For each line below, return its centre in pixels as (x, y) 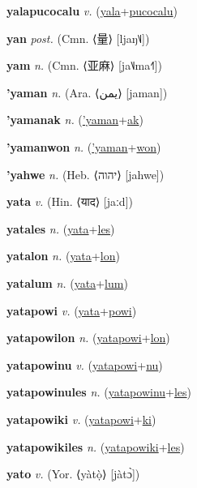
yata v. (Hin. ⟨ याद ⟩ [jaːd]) (70, 201)
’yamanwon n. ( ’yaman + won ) (84, 146)
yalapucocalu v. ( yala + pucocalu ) (92, 11)
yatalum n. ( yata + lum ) (67, 283)
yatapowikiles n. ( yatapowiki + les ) (96, 446)
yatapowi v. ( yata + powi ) (72, 310)
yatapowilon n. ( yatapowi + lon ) (88, 338)
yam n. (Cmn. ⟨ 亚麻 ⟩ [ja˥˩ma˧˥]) (84, 65)
